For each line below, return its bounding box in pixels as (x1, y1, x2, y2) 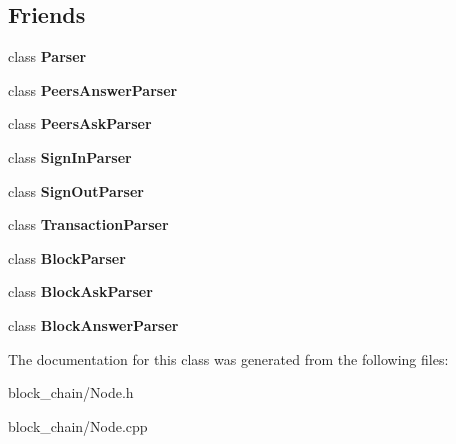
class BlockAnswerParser (8, 314, 179, 335)
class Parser (8, 46, 87, 67)
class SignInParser (8, 146, 132, 167)
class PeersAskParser (8, 113, 152, 134)
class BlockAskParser (8, 281, 153, 302)
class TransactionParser (8, 214, 169, 235)
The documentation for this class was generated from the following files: (8, 348, 449, 369)
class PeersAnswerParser (8, 79, 178, 100)
